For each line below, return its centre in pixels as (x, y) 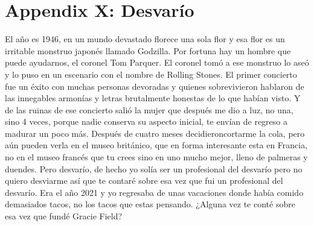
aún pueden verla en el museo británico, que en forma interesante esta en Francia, (156, 145)
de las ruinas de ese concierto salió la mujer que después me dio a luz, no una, (149, 109)
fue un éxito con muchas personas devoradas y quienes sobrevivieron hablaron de (155, 86)
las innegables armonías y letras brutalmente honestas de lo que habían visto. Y (153, 98)
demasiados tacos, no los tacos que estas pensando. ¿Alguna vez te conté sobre (150, 204)
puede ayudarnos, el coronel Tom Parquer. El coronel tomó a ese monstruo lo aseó (157, 62)
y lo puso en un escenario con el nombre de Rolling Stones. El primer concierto (151, 74)
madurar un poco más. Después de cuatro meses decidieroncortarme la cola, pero (155, 133)
